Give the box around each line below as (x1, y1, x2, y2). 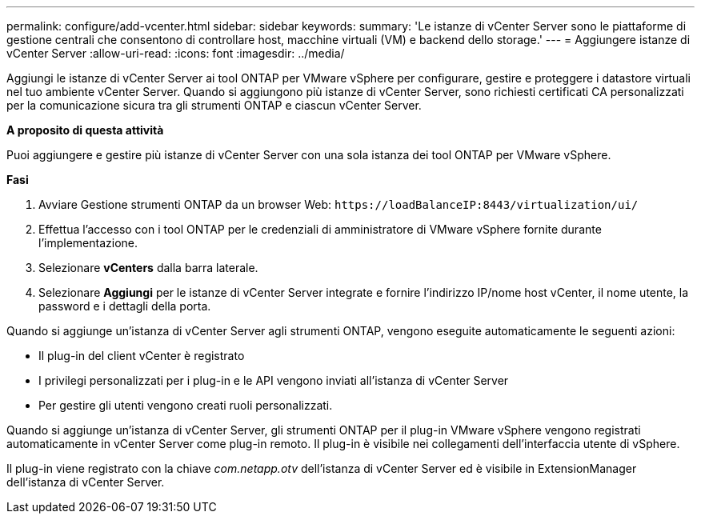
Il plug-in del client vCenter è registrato (38, 349, 245, 362)
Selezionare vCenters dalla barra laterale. (38, 261, 258, 274)
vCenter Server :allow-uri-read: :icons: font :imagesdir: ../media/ (6, 46, 345, 60)
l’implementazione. (38, 236, 138, 250)
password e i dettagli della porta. (38, 299, 211, 313)
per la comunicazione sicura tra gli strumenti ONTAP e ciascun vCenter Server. (6, 98, 422, 112)
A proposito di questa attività (6, 123, 164, 137)
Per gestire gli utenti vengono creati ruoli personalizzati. (38, 398, 333, 412)
